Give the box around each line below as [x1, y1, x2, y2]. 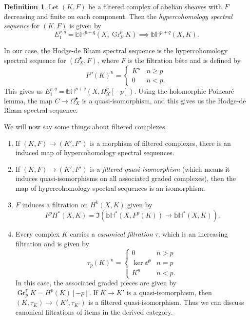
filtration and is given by [15, 238, 89, 248]
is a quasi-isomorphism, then [126, 287, 212, 297]
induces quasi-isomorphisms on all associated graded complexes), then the [15, 173, 236, 183]
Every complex [15, 229, 60, 239]
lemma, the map [4, 95, 53, 105]
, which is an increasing [158, 229, 228, 239]
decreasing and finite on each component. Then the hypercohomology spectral [4, 11, 232, 21]
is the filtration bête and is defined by [128, 55, 241, 65]
